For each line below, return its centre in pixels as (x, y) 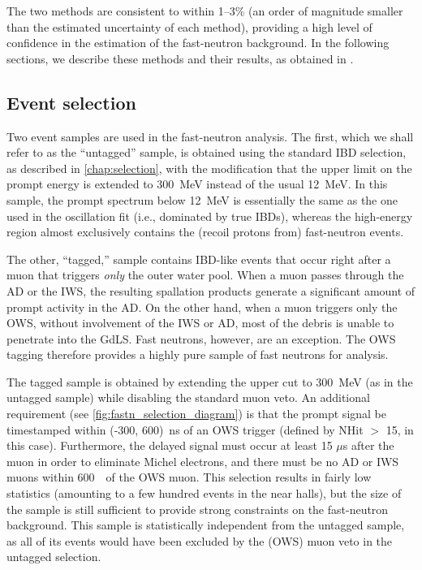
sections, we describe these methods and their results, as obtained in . (180, 58)
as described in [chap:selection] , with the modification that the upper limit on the (209, 168)
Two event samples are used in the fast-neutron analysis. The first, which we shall (210, 136)
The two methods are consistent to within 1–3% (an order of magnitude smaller (205, 11)
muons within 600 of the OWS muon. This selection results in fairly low (189, 477)
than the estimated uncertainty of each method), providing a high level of (189, 26)
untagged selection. (54, 557)
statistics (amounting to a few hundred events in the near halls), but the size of (204, 493)
